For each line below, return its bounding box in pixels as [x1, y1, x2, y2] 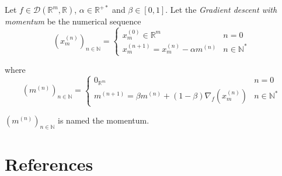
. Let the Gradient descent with [165, 3, 277, 15]
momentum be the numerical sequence [5, 15, 141, 27]
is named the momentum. [58, 114, 149, 126]
